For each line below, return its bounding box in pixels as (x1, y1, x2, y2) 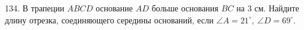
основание (96, 2, 133, 14)
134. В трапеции (5, 2, 65, 14)
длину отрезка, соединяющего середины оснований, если (5, 13, 214, 26)
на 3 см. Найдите (236, 2, 299, 14)
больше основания (151, 2, 219, 14)
